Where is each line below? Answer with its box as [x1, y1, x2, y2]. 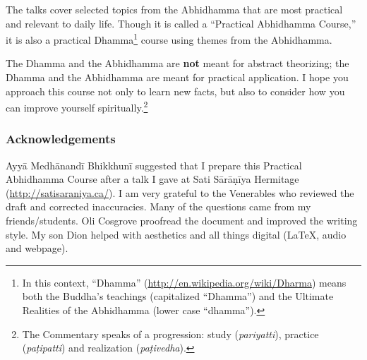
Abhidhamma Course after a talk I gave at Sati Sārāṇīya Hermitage [6, 172, 299, 186]
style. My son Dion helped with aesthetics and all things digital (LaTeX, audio [6, 227, 347, 241]
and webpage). [6, 241, 68, 256]
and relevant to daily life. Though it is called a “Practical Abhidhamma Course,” [6, 16, 356, 30]
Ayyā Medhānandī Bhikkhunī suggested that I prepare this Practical [6, 157, 302, 172]
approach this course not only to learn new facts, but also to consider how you [6, 83, 345, 98]
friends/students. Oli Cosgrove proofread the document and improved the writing [6, 213, 358, 228]
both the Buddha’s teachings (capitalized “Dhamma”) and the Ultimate [22, 289, 334, 304]
